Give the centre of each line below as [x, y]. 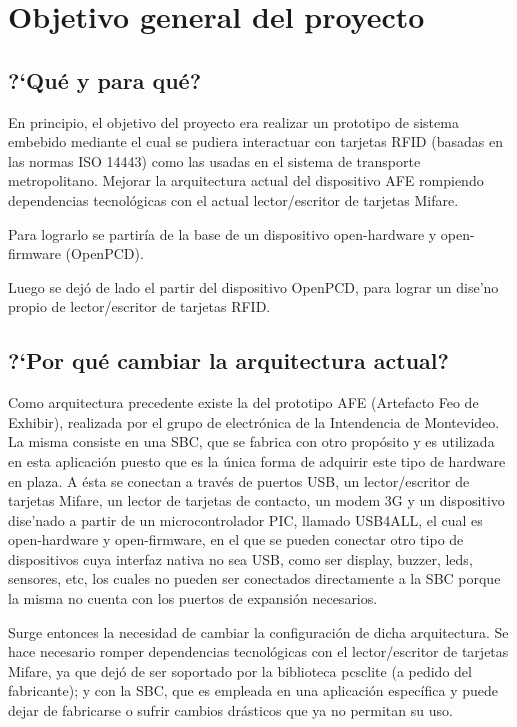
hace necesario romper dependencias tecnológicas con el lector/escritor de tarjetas [258, 651]
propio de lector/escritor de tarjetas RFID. [139, 306]
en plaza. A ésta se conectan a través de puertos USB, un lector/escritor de [239, 480]
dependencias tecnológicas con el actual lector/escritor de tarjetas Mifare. [233, 199]
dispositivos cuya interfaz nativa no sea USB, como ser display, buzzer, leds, [240, 558]
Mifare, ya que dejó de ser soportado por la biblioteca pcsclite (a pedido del [240, 670]
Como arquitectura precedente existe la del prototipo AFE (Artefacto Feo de [243, 402]
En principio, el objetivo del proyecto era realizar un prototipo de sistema [233, 121]
